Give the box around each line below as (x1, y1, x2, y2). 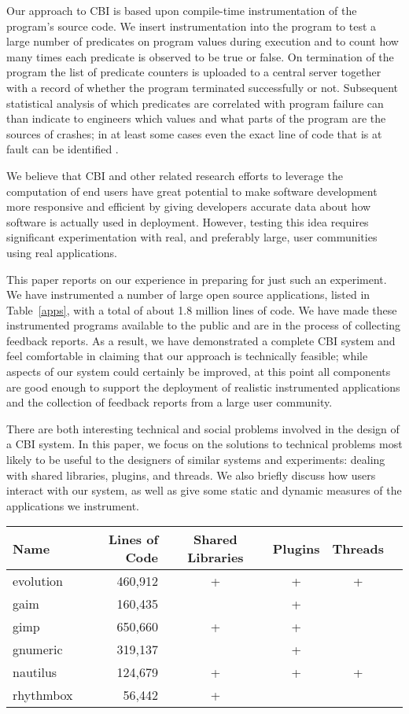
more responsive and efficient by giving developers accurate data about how (6, 198, 371, 215)
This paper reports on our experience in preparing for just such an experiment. (6, 271, 387, 287)
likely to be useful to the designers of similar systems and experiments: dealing (6, 451, 385, 468)
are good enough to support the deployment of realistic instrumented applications (6, 378, 400, 395)
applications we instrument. (6, 497, 139, 513)
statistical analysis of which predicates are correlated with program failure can (6, 94, 384, 111)
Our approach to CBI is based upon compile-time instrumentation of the (6, 2, 357, 18)
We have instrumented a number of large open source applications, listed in (6, 286, 370, 303)
